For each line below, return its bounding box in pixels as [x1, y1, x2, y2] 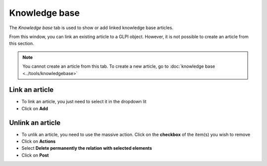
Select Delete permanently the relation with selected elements [21, 145, 152, 151]
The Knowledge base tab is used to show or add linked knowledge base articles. [9, 25, 174, 31]
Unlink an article [9, 119, 61, 127]
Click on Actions [21, 138, 56, 144]
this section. [9, 41, 34, 46]
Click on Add [21, 105, 48, 111]
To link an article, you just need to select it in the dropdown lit [21, 99, 147, 105]
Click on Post [21, 152, 49, 158]
